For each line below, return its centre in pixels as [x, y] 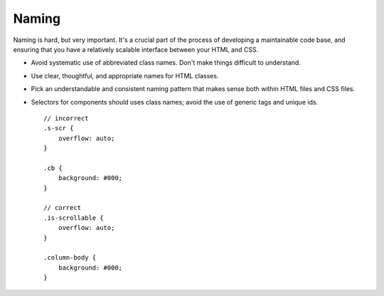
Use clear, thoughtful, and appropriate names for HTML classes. [125, 75]
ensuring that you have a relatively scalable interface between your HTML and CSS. [136, 49]
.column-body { [70, 258]
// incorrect [66, 118]
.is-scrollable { [74, 218]
